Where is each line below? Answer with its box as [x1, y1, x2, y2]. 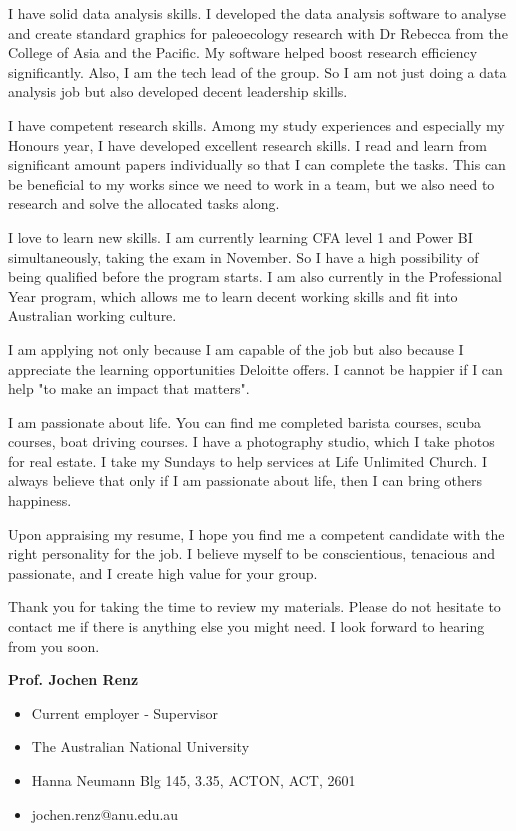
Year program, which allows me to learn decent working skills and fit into [8, 285, 458, 306]
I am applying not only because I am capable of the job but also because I [8, 338, 464, 359]
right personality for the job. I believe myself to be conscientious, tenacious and [8, 543, 496, 564]
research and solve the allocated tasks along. [8, 193, 280, 214]
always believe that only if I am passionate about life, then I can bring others [8, 470, 483, 491]
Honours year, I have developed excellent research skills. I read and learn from [8, 134, 487, 155]
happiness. [8, 490, 72, 511]
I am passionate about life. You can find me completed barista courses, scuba [8, 411, 482, 432]
